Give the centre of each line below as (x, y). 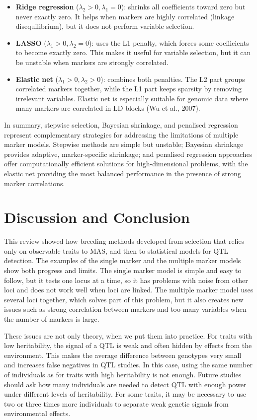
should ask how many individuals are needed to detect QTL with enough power (125, 384)
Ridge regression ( (47, 6)
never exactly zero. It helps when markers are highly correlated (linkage (125, 16)
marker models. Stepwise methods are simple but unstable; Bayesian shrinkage (124, 144)
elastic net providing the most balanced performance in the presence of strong (123, 173)
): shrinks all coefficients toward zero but (183, 6)
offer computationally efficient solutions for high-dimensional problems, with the (126, 164)
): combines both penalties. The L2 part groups (173, 79)
